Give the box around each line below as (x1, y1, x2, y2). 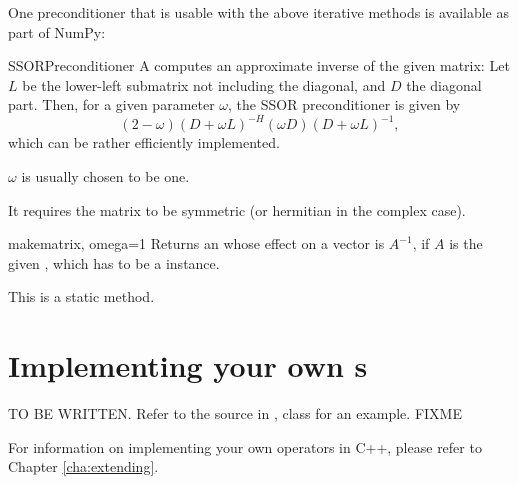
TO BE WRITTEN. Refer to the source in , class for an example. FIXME (8, 403, 462, 424)
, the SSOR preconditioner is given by (228, 94, 461, 115)
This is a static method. (8, 286, 155, 307)
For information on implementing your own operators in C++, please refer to (8, 436, 482, 457)
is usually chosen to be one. (21, 166, 190, 187)
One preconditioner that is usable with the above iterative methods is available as (8, 2, 509, 22)
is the (449, 233, 483, 254)
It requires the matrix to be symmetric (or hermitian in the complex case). (8, 199, 466, 220)
